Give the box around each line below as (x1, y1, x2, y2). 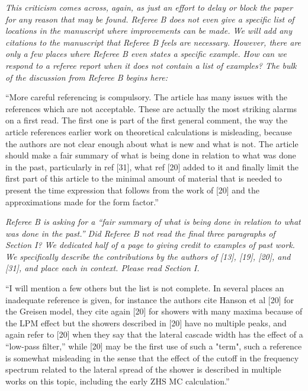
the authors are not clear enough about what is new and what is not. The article (5, 137, 299, 150)
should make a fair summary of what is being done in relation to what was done (5, 149, 296, 161)
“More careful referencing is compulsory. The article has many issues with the (5, 91, 287, 103)
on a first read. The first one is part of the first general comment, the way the (5, 114, 288, 126)
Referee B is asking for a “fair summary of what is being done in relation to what (5, 215, 301, 228)
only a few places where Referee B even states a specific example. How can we (5, 47, 287, 60)
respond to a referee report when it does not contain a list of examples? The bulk (5, 59, 297, 71)
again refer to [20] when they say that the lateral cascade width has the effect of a (5, 328, 303, 341)
